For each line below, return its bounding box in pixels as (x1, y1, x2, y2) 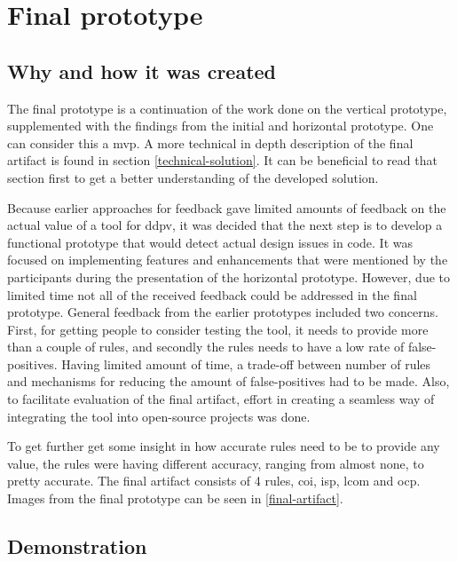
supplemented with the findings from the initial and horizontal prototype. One (7, 116, 434, 135)
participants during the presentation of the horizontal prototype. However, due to (7, 267, 450, 286)
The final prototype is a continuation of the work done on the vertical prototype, (7, 99, 447, 117)
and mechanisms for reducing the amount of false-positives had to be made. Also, (7, 372, 450, 391)
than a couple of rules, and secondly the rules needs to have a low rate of (7, 337, 405, 356)
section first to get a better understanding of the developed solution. (7, 168, 379, 186)
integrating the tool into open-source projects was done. (7, 407, 311, 425)
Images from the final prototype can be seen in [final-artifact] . (7, 489, 343, 508)
